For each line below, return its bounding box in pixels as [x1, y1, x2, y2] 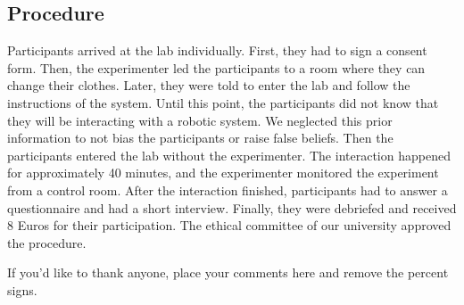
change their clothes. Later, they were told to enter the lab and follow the [7, 76, 410, 95]
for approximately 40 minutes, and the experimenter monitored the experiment [7, 163, 439, 182]
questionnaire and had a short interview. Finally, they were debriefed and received [7, 198, 457, 217]
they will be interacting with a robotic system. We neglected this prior [7, 111, 393, 129]
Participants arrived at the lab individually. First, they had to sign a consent [7, 41, 427, 60]
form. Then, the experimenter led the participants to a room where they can [7, 58, 426, 77]
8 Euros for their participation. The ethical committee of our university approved [7, 216, 452, 235]
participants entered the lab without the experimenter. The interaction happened [7, 145, 451, 164]
